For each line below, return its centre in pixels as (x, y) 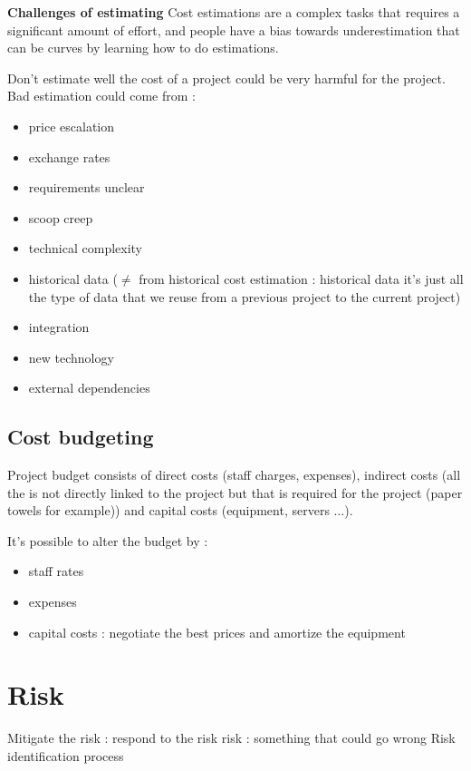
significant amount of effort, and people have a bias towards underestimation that (234, 29)
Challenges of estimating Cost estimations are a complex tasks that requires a (234, 12)
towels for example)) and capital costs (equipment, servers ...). (180, 510)
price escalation (72, 126)
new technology (71, 357)
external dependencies (89, 388)
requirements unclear (87, 187)
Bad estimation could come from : (101, 96)
